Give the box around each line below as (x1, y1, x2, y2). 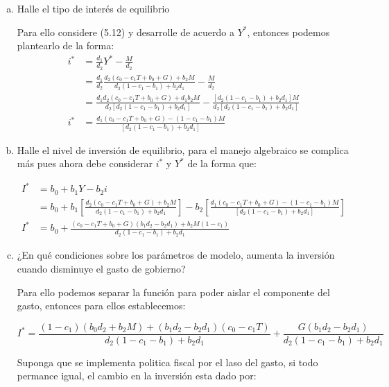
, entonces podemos (247, 24, 330, 39)
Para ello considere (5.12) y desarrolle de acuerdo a (17, 24, 234, 39)
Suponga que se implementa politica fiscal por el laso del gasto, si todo (17, 354, 318, 369)
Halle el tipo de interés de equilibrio (17, 1, 170, 15)
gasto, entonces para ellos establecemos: (17, 298, 186, 313)
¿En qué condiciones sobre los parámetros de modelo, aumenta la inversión (17, 248, 335, 262)
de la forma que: (187, 156, 257, 171)
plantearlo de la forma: (17, 38, 114, 53)
